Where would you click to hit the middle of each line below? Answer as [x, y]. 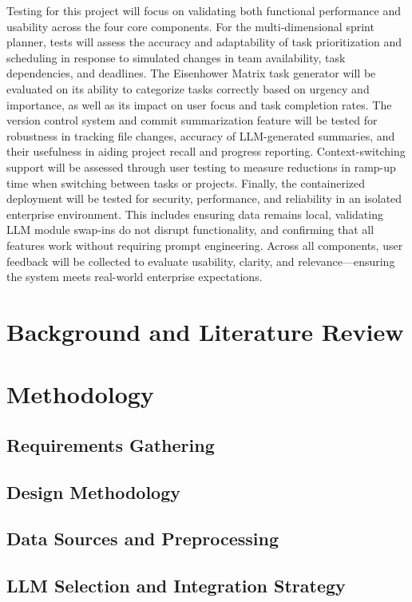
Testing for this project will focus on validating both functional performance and [204, 10]
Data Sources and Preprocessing [143, 539]
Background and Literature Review [205, 331]
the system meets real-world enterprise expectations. [135, 277]
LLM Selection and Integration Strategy [176, 586]
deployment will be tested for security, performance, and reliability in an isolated [204, 198]
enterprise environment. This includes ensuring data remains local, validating [195, 214]
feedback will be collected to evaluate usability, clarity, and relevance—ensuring [201, 261]
